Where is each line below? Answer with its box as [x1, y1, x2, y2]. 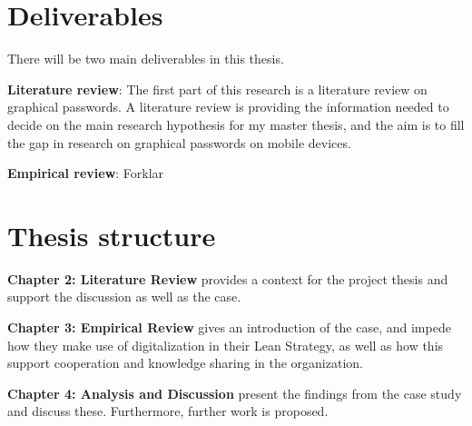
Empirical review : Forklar [7, 163, 164, 183]
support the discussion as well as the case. [7, 287, 241, 306]
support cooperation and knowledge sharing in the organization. [7, 353, 363, 372]
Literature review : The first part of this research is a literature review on [7, 79, 428, 98]
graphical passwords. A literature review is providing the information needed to [7, 97, 449, 116]
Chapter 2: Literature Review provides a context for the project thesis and [7, 269, 448, 288]
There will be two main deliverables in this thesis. [7, 49, 284, 68]
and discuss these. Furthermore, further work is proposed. [7, 401, 329, 421]
